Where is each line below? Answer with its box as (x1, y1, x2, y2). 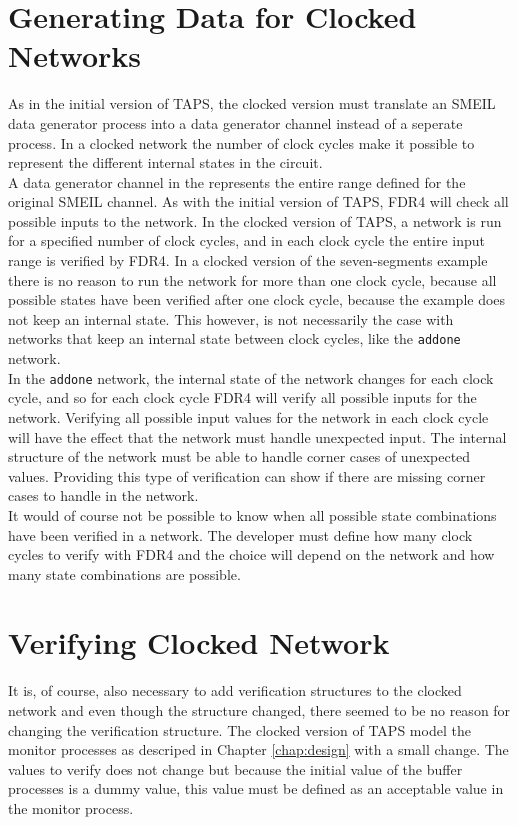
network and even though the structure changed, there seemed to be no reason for (8, 700, 511, 720)
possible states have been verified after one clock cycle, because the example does (8, 289, 506, 310)
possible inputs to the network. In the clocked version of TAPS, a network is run (8, 210, 502, 231)
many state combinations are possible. (8, 563, 241, 584)
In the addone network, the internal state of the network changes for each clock (8, 367, 494, 388)
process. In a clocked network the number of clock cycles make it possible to (8, 132, 475, 153)
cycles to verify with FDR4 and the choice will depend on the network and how (8, 544, 495, 565)
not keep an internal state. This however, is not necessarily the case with (8, 308, 454, 329)
